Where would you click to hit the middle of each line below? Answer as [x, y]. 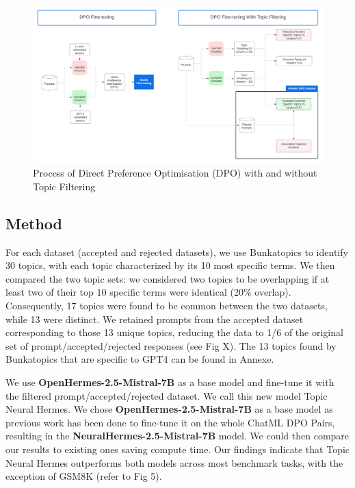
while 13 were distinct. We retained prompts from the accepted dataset [155, 319]
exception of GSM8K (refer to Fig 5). [84, 476]
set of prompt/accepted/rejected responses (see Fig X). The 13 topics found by [171, 345]
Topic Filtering [64, 186]
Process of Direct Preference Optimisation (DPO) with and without [175, 173]
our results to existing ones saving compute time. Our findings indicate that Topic [178, 449]
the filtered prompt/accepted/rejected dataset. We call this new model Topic [167, 395]
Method [34, 223]
